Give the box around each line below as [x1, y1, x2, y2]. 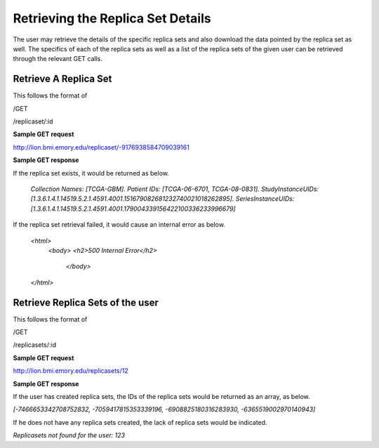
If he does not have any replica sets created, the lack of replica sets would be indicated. [13, 418, 267, 426]
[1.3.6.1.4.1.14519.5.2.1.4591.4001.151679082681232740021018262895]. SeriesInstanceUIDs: [30, 195, 295, 203]
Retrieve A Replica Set [13, 73, 112, 85]
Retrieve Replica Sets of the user [13, 296, 159, 308]
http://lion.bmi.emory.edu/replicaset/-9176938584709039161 [13, 143, 189, 151]
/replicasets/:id [13, 341, 57, 349]
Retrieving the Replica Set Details [13, 11, 211, 26]
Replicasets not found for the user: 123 [13, 431, 126, 440]
